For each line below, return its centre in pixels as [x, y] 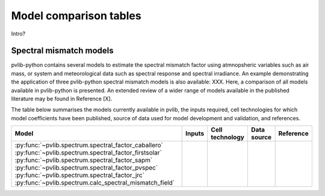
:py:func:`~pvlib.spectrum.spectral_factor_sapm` [84, 161]
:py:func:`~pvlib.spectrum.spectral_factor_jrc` [79, 176]
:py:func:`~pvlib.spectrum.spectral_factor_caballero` [89, 145]
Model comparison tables [76, 16]
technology [228, 137]
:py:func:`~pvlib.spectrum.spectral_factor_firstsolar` [88, 153]
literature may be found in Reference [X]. [62, 99]
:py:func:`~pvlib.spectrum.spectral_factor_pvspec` [86, 168]
